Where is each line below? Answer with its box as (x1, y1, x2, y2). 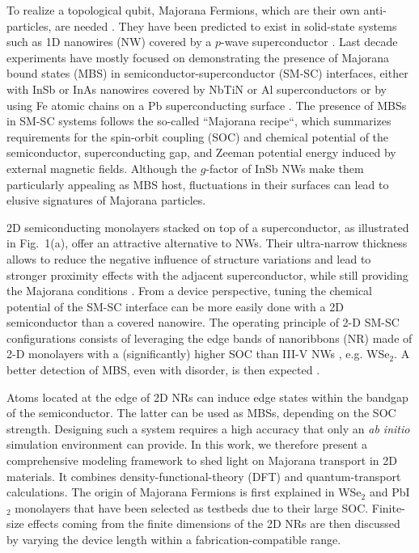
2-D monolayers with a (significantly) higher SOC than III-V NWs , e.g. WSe (6, 345, 390, 362)
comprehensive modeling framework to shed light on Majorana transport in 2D (6, 452, 397, 469)
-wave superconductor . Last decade (220, 33, 398, 50)
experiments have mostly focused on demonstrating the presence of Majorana (6, 49, 390, 65)
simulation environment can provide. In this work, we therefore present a (6, 436, 368, 453)
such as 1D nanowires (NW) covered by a (6, 33, 212, 50)
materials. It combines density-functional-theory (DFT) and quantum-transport (6, 467, 401, 484)
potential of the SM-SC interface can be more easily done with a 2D (6, 298, 344, 314)
